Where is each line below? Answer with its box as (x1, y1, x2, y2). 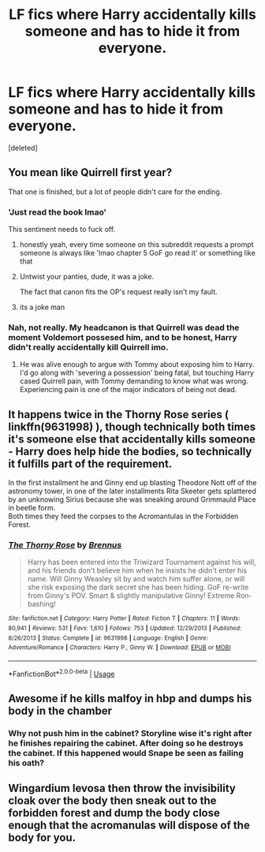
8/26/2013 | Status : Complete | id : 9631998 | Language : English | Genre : (8, 633, 209, 642)
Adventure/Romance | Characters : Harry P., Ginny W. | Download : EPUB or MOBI (8, 644, 231, 652)
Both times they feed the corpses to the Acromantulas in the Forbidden (8, 511, 239, 521)
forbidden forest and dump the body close (8, 806, 221, 820)
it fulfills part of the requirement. (8, 457, 173, 470)
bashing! (27, 600, 57, 609)
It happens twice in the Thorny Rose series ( (8, 408, 229, 421)
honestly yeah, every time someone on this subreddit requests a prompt (19, 240, 254, 249)
